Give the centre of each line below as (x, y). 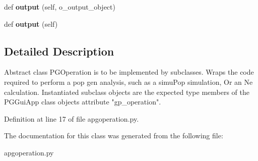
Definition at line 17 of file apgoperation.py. (72, 118)
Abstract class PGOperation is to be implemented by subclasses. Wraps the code (129, 72)
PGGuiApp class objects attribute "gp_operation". (83, 102)
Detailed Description (59, 51)
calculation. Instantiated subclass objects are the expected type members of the (127, 92)
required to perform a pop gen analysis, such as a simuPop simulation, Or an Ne (128, 82)
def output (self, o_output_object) (60, 7)
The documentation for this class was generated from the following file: (114, 136)
